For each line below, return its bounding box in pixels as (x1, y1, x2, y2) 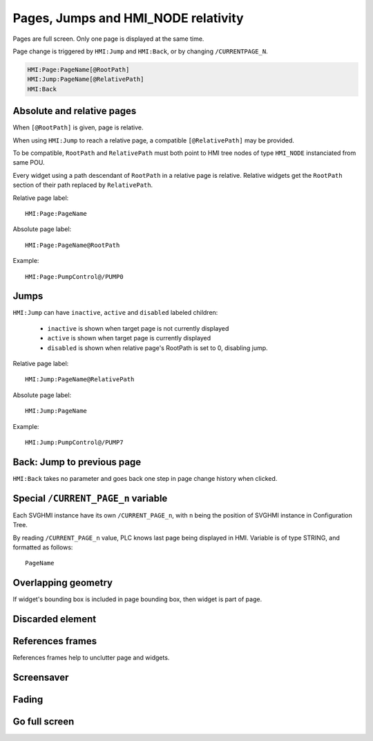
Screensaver (12, 671, 69, 683)
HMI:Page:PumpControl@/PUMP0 (25, 273, 124, 280)
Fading (12, 693, 44, 705)
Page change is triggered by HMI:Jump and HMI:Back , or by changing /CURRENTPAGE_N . (12, 47, 269, 55)
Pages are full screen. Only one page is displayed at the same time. (12, 35, 204, 43)
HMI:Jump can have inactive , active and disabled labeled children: (12, 309, 218, 317)
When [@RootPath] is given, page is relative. (12, 123, 144, 131)
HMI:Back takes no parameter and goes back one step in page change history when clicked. (12, 474, 278, 482)
